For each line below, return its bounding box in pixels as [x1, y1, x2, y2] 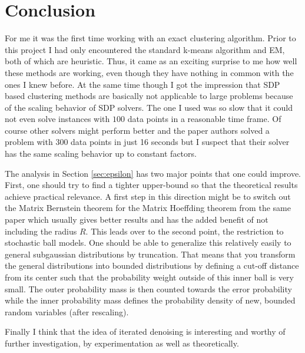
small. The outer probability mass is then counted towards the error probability [5, 282, 292, 295]
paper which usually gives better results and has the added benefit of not [5, 213, 268, 226]
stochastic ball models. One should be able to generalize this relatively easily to [5, 236, 291, 249]
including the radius [5, 225, 77, 237]
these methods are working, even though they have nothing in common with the [5, 66, 294, 78]
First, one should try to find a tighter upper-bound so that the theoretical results [5, 179, 298, 191]
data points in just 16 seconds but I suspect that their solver [71, 136, 290, 148]
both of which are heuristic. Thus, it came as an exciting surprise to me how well [5, 55, 297, 67]
